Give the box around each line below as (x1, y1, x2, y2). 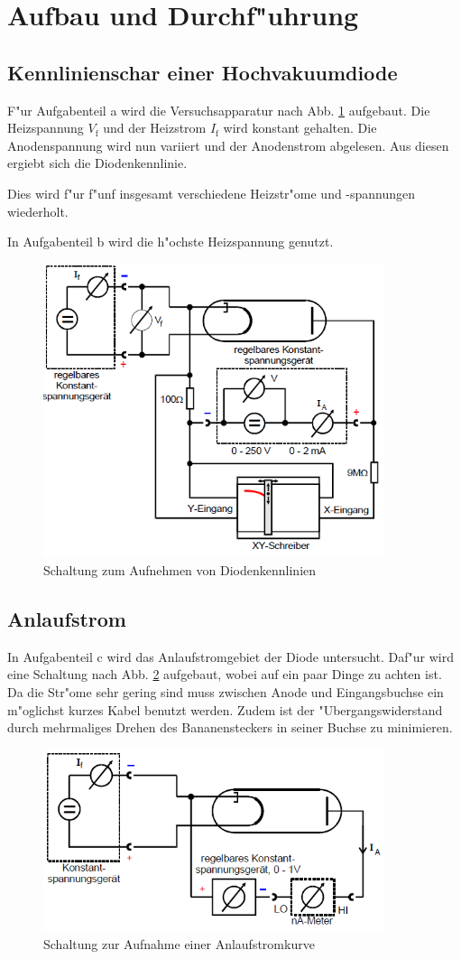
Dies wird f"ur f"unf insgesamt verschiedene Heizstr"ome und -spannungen (7, 183, 416, 202)
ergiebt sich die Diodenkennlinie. (7, 154, 188, 172)
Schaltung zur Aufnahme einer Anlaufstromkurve (43, 934, 315, 953)
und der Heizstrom (103, 118, 207, 137)
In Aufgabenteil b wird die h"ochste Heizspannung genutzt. (7, 232, 334, 251)
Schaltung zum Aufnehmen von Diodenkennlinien (43, 560, 317, 579)
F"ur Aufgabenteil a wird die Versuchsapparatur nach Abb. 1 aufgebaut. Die (7, 100, 430, 119)
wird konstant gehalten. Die (223, 118, 377, 137)
